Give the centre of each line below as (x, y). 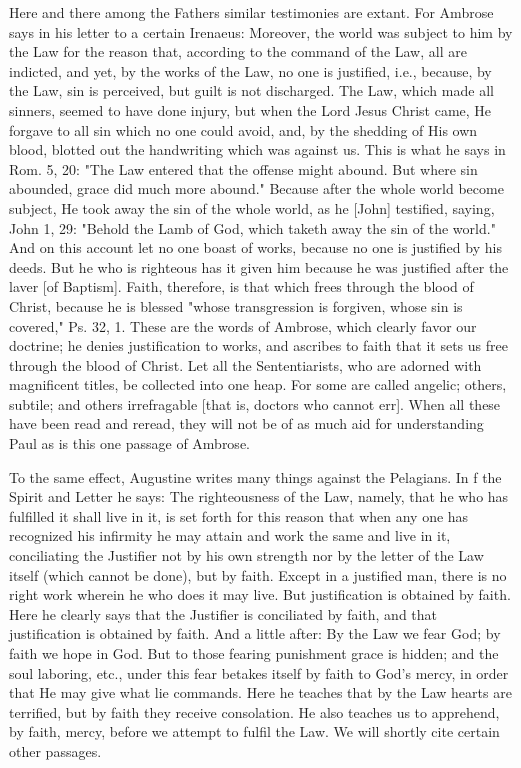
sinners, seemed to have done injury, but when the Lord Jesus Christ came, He (250, 109)
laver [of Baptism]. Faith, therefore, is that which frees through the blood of (241, 286)
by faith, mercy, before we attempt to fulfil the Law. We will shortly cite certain (254, 731)
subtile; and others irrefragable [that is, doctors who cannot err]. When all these (255, 403)
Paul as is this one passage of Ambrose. (129, 443)
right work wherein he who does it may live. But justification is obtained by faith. (260, 594)
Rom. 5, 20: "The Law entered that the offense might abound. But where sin (243, 168)
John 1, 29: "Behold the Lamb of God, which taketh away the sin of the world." (252, 227)
